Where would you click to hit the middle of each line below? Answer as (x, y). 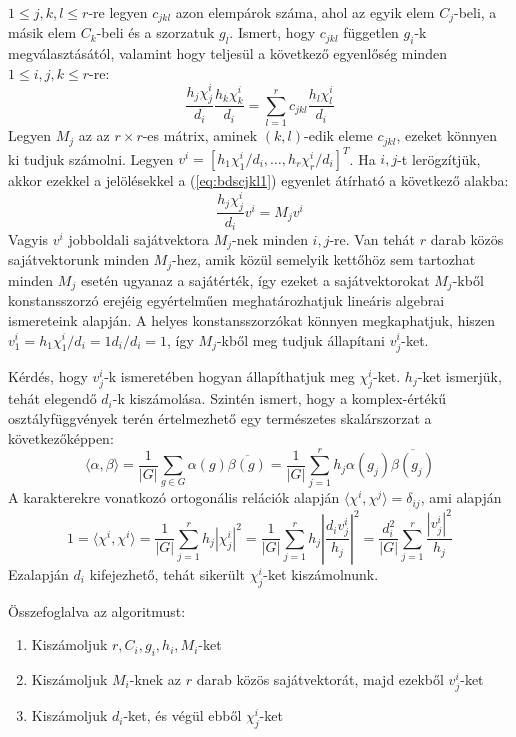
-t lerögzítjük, (439, 158)
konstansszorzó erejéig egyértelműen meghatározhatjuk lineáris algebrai (226, 300)
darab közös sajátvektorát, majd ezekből (320, 678)
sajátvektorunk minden (78, 259)
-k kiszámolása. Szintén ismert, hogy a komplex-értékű (279, 398)
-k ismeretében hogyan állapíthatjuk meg (229, 375)
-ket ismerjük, (459, 375)
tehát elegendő (52, 398)
